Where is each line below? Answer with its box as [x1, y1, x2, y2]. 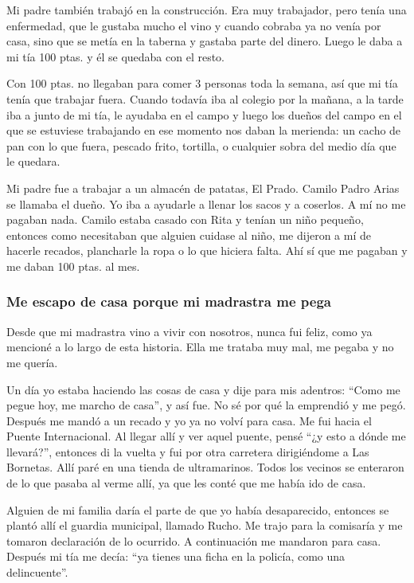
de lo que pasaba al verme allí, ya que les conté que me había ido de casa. [6, 475, 366, 491]
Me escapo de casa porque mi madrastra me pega [6, 291, 331, 311]
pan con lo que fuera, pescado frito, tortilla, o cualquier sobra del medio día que [6, 137, 396, 154]
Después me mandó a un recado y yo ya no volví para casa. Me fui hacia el [6, 412, 372, 428]
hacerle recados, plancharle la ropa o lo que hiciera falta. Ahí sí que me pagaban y [6, 242, 408, 259]
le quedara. [6, 153, 61, 170]
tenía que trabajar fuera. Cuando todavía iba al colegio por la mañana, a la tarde [6, 90, 404, 107]
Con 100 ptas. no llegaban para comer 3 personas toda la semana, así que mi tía [6, 75, 398, 92]
